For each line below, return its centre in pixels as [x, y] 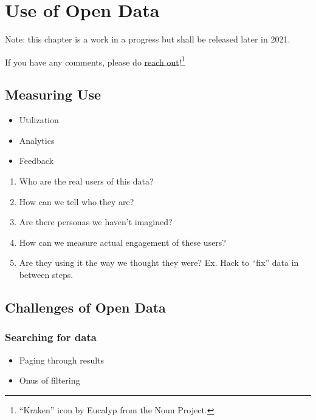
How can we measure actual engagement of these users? [122, 242]
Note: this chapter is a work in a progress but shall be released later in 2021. [148, 39]
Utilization [39, 120]
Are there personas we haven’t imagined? [96, 222]
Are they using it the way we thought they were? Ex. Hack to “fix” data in [159, 262]
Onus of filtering [50, 380]
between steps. [46, 274]
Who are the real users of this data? [86, 181]
